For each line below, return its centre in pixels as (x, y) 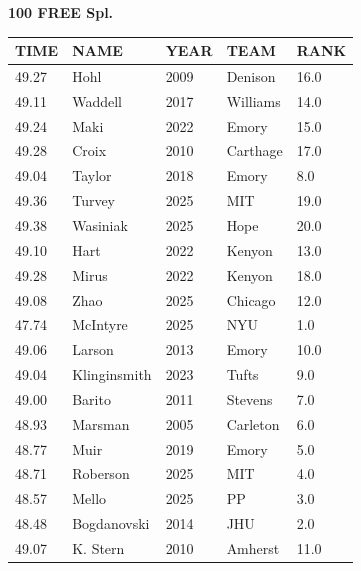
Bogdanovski (111, 523)
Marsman (101, 423)
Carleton (253, 423)
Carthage (254, 150)
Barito (91, 398)
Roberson (101, 473)
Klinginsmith (112, 374)
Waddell (97, 100)
